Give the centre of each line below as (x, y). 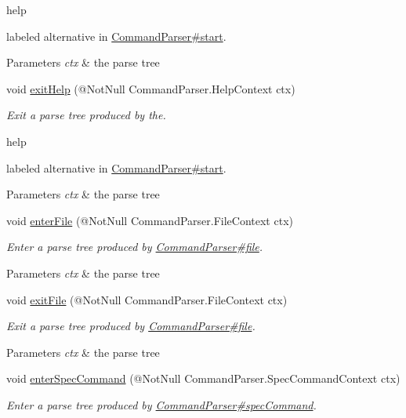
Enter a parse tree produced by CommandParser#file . (135, 247)
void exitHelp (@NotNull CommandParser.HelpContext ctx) (151, 88)
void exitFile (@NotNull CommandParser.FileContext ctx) (147, 299)
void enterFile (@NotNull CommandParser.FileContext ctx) (150, 220)
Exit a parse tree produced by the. (86, 115)
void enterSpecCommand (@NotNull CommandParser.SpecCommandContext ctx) (203, 378)
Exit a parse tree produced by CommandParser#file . (131, 326)
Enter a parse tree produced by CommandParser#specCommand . (161, 404)
